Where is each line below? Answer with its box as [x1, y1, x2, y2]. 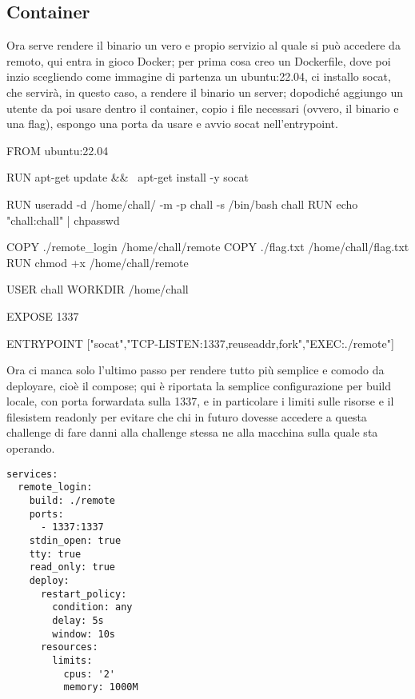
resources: [40, 641, 98, 653]
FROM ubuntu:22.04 [6, 142, 109, 158]
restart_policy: [40, 588, 127, 600]
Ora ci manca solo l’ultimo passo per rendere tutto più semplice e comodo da [6, 361, 385, 378]
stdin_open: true [29, 534, 122, 546]
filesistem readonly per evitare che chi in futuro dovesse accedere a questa [6, 408, 367, 425]
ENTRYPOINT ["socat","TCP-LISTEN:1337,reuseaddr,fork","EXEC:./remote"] [6, 334, 394, 351]
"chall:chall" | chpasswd [6, 211, 120, 228]
